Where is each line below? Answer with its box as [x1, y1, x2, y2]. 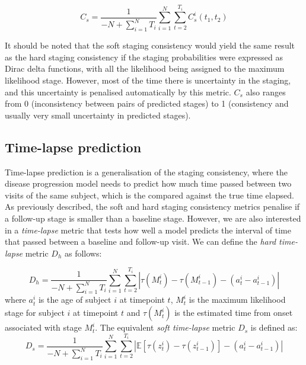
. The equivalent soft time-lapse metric [95, 321, 235, 334]
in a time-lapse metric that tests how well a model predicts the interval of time [5, 223, 291, 236]
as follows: [65, 246, 102, 259]
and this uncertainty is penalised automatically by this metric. [5, 85, 231, 98]
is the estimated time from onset [174, 306, 293, 319]
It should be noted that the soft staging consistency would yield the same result [5, 39, 295, 52]
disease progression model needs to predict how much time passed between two [5, 177, 292, 190]
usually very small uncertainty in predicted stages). [5, 108, 191, 121]
